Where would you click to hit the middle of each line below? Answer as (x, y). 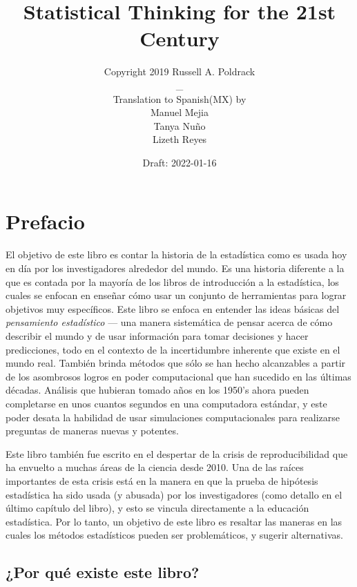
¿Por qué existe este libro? (103, 572)
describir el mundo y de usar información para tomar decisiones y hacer (157, 335)
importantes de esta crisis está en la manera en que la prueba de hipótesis (162, 480)
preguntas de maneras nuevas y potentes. (92, 431)
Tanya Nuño (180, 125)
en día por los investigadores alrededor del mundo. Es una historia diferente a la (175, 268)
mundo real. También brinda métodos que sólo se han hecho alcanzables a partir (176, 363)
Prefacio (45, 221)
